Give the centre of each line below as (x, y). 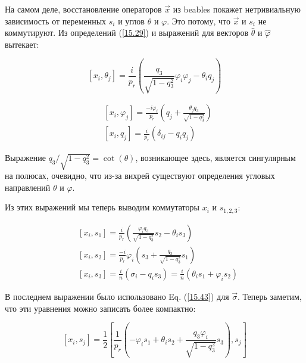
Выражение (25, 158)
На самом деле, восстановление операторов (83, 9)
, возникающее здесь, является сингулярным (216, 158)
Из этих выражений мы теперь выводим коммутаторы (102, 207)
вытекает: (22, 44)
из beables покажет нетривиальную (237, 9)
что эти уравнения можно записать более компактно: (100, 308)
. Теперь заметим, (270, 296)
